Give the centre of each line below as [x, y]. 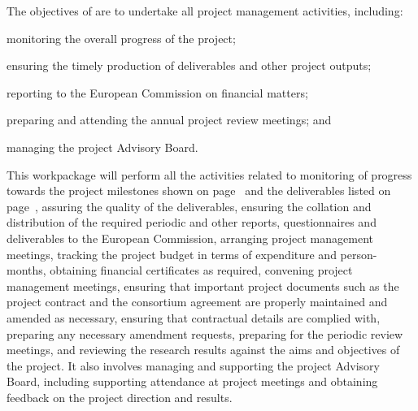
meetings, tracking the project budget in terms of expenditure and [172, 254]
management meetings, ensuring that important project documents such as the [203, 286]
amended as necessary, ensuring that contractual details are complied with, [194, 317]
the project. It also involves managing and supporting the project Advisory [194, 365]
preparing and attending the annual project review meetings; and [169, 120]
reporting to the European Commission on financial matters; [157, 92]
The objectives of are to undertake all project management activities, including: [205, 11]
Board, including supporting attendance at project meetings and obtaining [192, 381]
